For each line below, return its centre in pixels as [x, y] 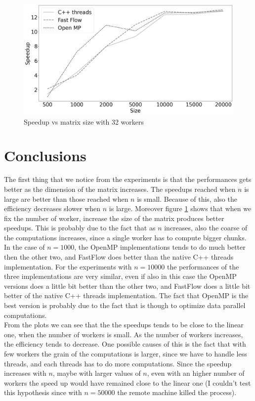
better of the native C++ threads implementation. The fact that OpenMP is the [126, 295]
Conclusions [45, 156]
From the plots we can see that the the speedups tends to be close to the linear [124, 325]
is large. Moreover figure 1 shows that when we [180, 208]
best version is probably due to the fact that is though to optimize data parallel [125, 305]
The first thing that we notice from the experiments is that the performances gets [128, 179]
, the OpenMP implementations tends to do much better [160, 247]
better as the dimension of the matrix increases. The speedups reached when [120, 189]
